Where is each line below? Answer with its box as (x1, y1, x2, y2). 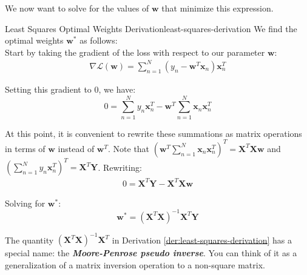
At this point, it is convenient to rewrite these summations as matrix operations (5, 127, 302, 139)
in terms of (5, 142, 46, 154)
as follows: (79, 34, 118, 47)
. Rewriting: (98, 161, 142, 173)
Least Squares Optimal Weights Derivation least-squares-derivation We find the (5, 22, 297, 35)
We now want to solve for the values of (5, 2, 149, 14)
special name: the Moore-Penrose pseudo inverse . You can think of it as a (5, 247, 297, 259)
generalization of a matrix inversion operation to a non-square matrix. (5, 258, 265, 271)
